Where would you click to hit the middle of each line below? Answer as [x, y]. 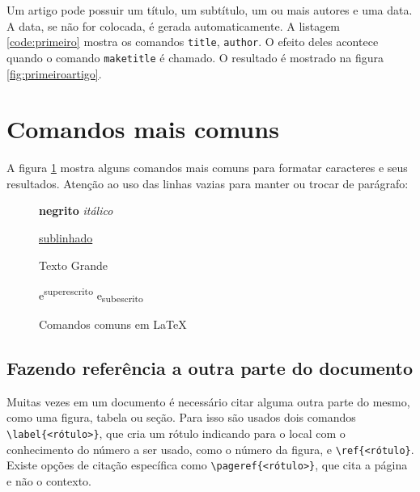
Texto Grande [73, 265]
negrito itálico [76, 210]
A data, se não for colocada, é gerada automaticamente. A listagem [174, 25]
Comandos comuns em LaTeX [113, 324]
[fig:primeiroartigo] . [54, 73]
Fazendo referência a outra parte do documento [210, 367]
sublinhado [66, 238]
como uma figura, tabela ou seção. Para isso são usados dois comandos [181, 417]
